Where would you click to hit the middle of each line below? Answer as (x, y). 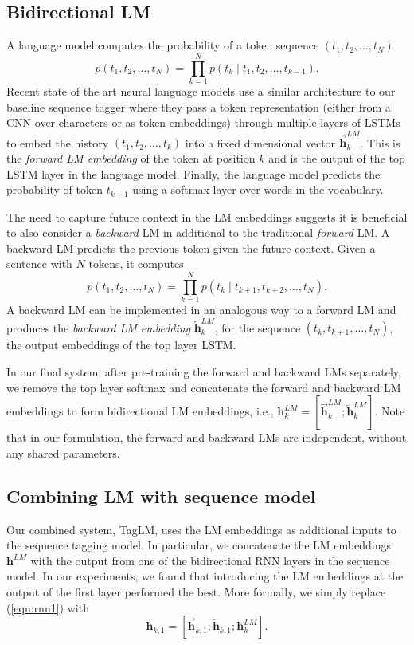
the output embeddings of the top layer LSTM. (121, 345)
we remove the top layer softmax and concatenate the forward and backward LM (204, 387)
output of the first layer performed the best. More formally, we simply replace (196, 592)
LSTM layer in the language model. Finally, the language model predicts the (193, 173)
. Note (390, 411)
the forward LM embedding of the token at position (131, 158)
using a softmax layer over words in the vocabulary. (258, 189)
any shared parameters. (63, 452)
